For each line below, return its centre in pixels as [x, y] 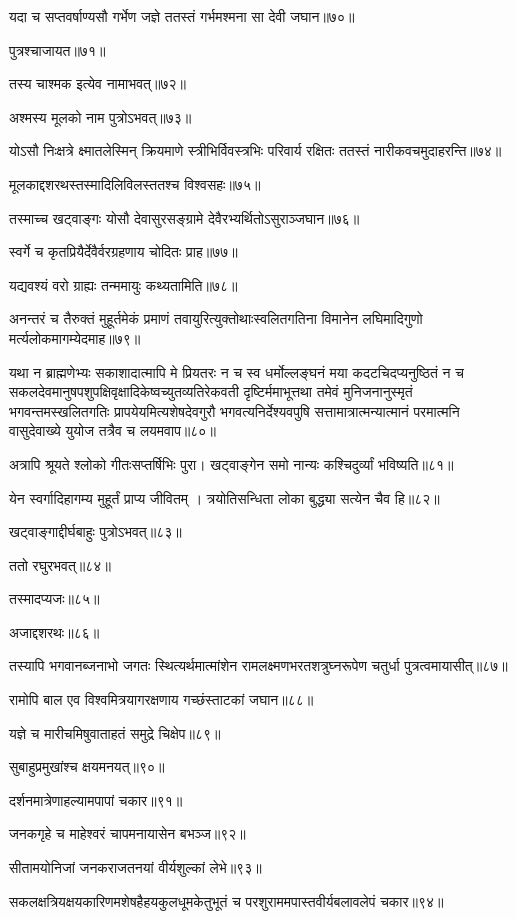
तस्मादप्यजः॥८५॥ [54, 598]
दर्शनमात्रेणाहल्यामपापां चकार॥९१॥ [96, 799]
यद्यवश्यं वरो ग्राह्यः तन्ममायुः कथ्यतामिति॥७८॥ [123, 284]
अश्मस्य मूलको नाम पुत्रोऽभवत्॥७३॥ [100, 116]
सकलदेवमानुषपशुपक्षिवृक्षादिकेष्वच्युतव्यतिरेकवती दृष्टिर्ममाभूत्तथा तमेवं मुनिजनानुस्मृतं [211, 391]
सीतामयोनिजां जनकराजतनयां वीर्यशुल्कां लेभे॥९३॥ [135, 867]
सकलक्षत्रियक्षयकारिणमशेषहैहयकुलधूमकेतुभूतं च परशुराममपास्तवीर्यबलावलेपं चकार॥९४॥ [226, 900]
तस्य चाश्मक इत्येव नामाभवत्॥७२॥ [97, 83]
